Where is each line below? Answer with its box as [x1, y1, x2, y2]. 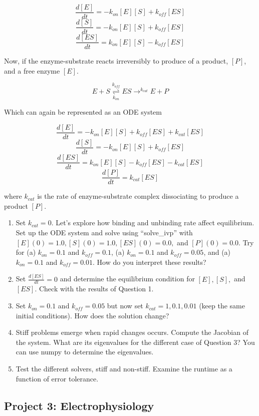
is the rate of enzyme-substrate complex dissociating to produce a [37, 191, 239, 201]
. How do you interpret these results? [93, 256, 206, 267]
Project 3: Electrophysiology [4, 397, 154, 413]
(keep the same [199, 300, 245, 311]
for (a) [16, 247, 36, 257]
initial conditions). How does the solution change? [16, 310, 169, 320]
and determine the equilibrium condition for [60, 273, 195, 284]
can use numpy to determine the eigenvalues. [16, 346, 154, 357]
